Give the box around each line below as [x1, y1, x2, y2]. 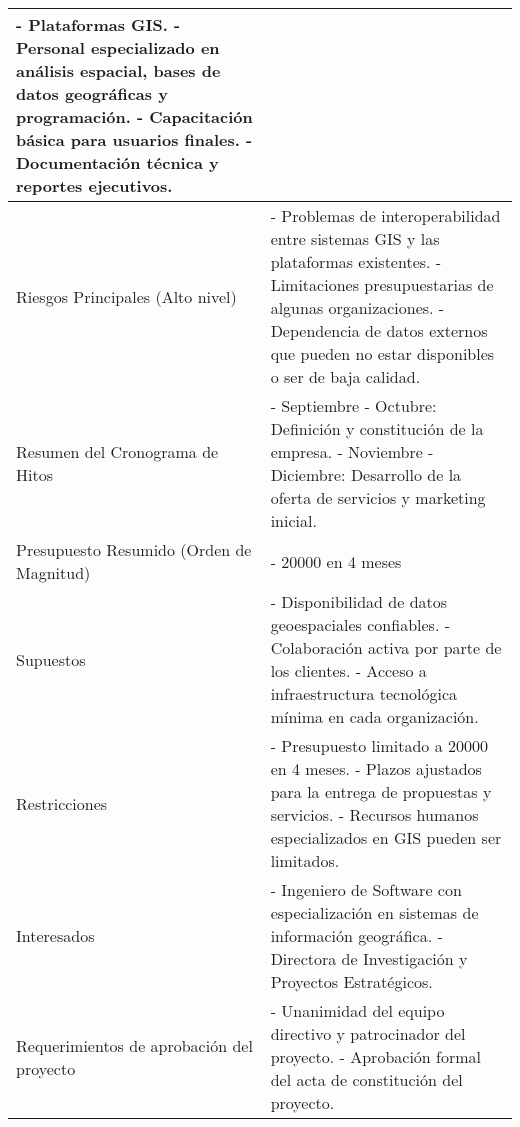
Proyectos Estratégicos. [270, 970, 433, 993]
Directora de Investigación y [270, 947, 468, 970]
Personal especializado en [16, 36, 220, 59]
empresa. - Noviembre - [270, 440, 434, 463]
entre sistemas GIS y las [270, 227, 440, 250]
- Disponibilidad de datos [270, 590, 448, 613]
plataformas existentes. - [270, 250, 442, 273]
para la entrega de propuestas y [270, 780, 492, 803]
